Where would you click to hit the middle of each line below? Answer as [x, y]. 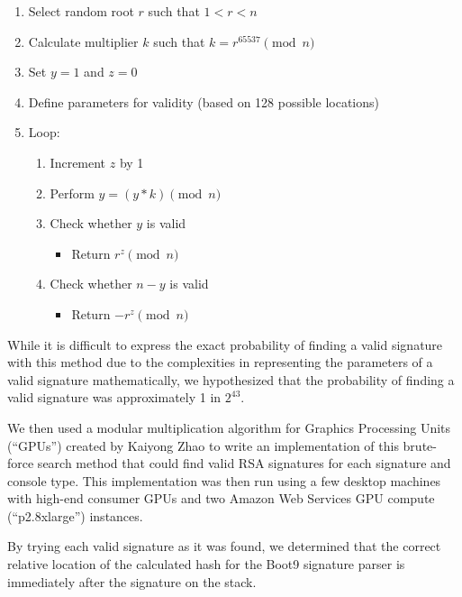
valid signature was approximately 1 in [114, 397]
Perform [72, 193]
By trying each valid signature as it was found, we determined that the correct [224, 546]
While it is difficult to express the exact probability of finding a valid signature [225, 344]
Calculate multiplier [83, 41]
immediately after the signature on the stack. [132, 581]
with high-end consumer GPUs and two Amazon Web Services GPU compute [221, 498]
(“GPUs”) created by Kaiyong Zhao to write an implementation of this [203, 445]
